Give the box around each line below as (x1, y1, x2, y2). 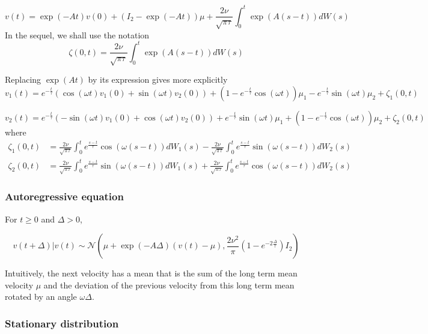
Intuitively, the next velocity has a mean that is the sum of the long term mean (5, 267, 298, 279)
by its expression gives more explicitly (88, 73, 228, 86)
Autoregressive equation (5, 189, 124, 204)
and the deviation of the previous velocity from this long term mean (43, 278, 295, 291)
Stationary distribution (5, 315, 119, 330)
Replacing (5, 73, 41, 86)
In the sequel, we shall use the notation (5, 28, 150, 41)
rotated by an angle (5, 290, 77, 303)
